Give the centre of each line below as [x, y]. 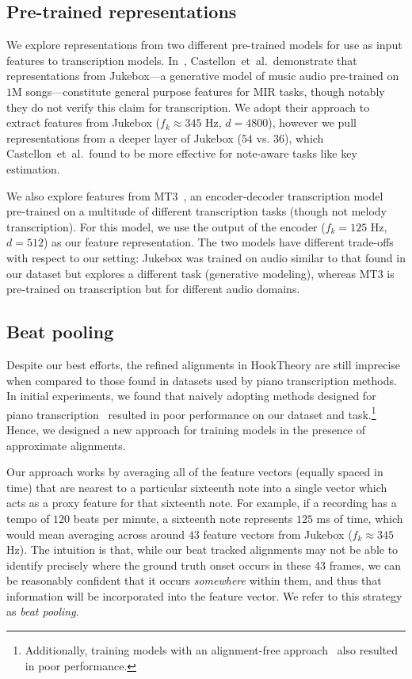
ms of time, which [360, 518]
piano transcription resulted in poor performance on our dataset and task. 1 [191, 413]
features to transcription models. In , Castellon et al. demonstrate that [182, 60]
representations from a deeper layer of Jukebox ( [124, 137]
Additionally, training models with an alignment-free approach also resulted [212, 650]
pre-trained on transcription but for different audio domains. [153, 289]
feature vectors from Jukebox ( [278, 534]
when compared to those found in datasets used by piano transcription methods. [202, 380]
